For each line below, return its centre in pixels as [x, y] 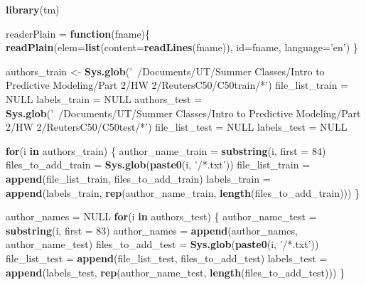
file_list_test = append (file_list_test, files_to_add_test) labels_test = [167, 258]
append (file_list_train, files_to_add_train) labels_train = [138, 178]
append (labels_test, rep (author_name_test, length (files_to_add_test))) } [176, 272]
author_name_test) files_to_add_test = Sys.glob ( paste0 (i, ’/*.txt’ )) [162, 244]
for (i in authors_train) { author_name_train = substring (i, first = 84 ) [166, 150]
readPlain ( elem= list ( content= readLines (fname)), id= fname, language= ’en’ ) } [182, 47]
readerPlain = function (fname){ [78, 33]
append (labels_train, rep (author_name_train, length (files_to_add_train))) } [183, 192]
